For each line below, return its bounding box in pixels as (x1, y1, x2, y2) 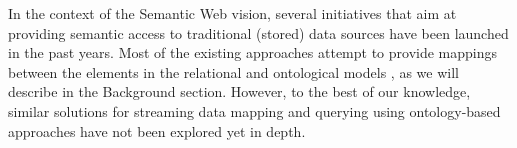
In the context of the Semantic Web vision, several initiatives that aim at (8, 3, 457, 23)
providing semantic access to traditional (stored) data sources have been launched (8, 22, 509, 43)
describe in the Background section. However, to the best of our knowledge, (8, 81, 471, 102)
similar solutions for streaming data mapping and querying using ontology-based (8, 100, 501, 121)
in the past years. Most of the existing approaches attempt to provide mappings (8, 42, 498, 63)
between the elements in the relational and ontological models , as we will (8, 61, 459, 82)
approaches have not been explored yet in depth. (8, 120, 306, 141)
